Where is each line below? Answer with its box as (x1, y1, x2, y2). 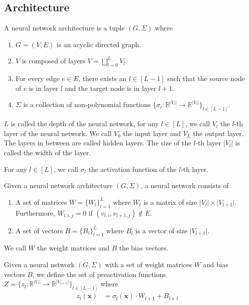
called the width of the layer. (4, 147, 91, 158)
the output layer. (193, 128, 244, 138)
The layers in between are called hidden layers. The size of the (4, 138, 192, 148)
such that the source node (167, 73, 245, 83)
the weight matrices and (37, 243, 110, 253)
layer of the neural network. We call (4, 128, 112, 138)
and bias (203, 259, 228, 269)
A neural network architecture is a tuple (4, 23, 125, 33)
